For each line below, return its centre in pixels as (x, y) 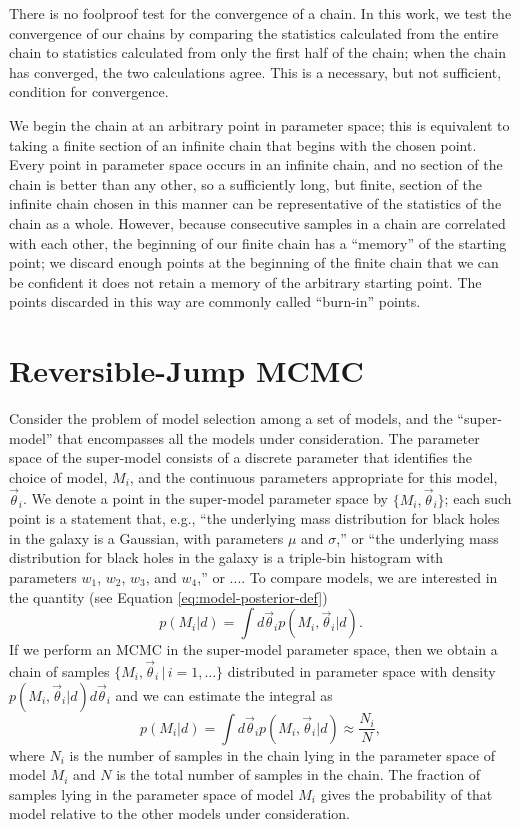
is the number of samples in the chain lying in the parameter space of (282, 754)
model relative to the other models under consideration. (179, 813)
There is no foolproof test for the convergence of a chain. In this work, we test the (260, 13)
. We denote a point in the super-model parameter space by (205, 498)
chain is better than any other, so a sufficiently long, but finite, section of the (245, 183)
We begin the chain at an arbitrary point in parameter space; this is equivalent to (259, 124)
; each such (478, 498)
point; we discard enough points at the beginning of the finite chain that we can (254, 262)
